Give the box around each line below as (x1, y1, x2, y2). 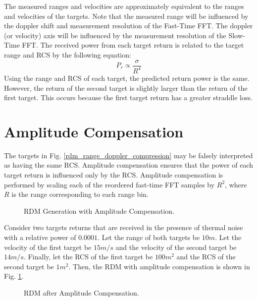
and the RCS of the (176, 251, 236, 262)
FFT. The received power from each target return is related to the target (22, 40, 244, 50)
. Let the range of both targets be (98, 232, 200, 242)
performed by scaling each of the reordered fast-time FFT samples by (4, 179, 215, 189)
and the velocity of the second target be (115, 241, 237, 252)
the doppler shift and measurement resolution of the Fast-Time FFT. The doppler (4, 20, 253, 31)
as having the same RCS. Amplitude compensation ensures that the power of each (4, 160, 254, 170)
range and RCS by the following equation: (4, 49, 131, 60)
